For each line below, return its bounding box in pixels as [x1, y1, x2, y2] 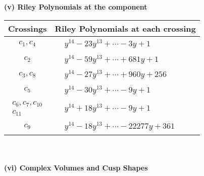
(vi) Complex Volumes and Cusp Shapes [4, 162, 148, 172]
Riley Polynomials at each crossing [55, 22, 196, 34]
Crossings [8, 22, 47, 34]
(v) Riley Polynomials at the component [4, 2, 147, 12]
